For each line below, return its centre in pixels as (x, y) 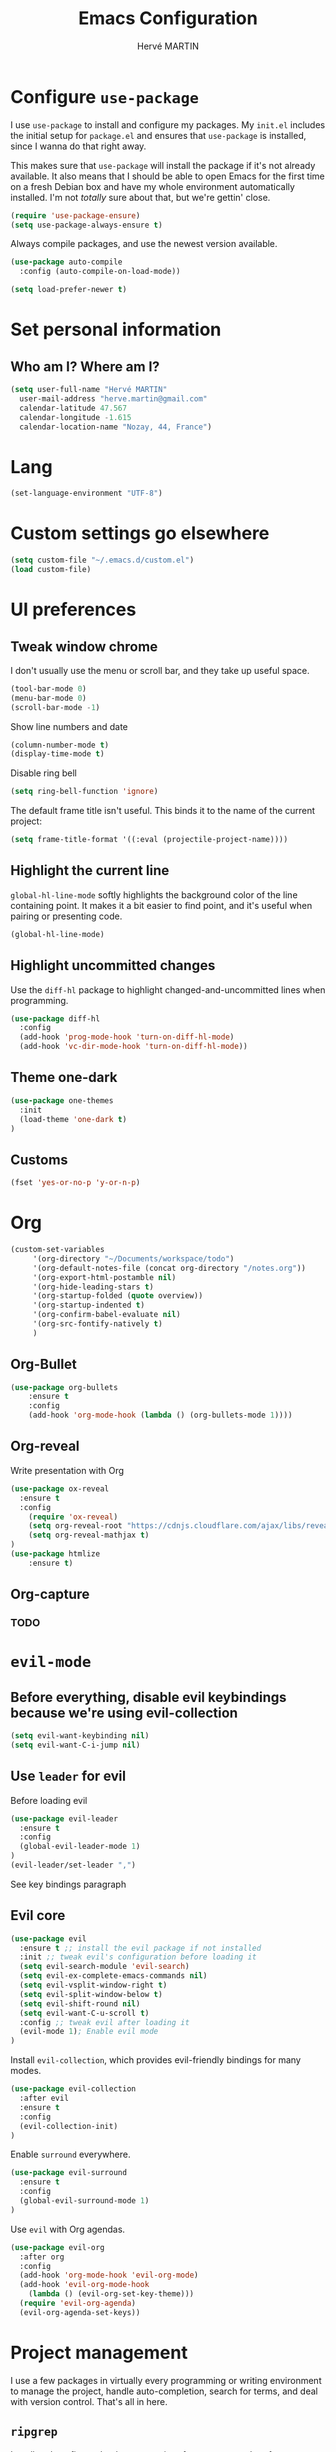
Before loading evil (49, 1800)
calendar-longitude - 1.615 (75, 417)
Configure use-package (105, 96)
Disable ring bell (43, 773)
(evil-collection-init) (68, 2126)
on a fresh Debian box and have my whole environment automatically (152, 186)
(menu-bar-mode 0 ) (48, 698)
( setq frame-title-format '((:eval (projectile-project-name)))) (149, 840)
